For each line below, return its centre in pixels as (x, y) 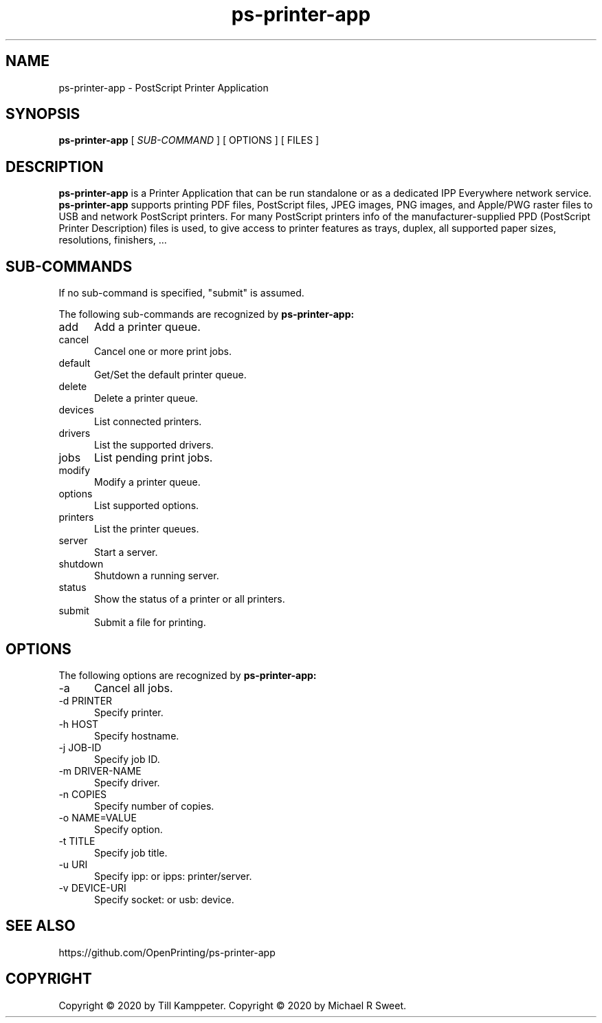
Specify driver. (127, 782)
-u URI (73, 864)
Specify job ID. (127, 759)
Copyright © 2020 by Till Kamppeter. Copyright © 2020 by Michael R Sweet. (233, 1005)
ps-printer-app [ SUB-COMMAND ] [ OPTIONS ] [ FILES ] (189, 140)
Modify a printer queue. (147, 482)
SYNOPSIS (43, 114)
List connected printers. (148, 422)
